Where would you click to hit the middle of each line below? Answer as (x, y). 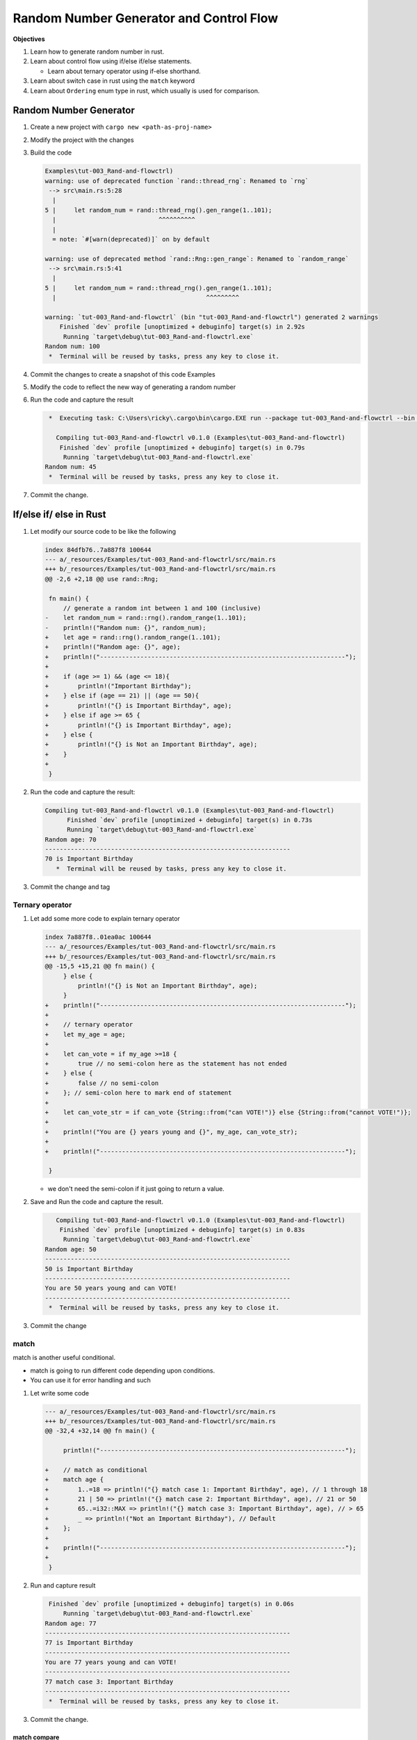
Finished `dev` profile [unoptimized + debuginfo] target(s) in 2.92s (182, 327)
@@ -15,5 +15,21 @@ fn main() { (100, 966)
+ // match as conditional (96, 1470)
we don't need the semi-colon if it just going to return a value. (136, 1189)
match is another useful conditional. (64, 1358)
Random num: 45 (71, 467)
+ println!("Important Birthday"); (118, 686)
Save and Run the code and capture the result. (97, 1201)
